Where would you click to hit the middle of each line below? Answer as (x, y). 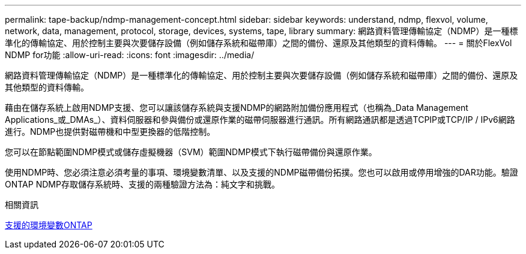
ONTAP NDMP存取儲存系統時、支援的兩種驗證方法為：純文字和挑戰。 (142, 184)
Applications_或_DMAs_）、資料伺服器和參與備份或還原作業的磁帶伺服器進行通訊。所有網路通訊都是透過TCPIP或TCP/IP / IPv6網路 (260, 120)
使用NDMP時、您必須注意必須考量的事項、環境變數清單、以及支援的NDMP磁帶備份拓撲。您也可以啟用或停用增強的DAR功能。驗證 (261, 172)
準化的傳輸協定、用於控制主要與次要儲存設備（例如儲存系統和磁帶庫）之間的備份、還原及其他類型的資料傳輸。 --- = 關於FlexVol (258, 43)
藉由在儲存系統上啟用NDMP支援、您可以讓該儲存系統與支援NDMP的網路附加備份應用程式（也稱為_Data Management (237, 108)
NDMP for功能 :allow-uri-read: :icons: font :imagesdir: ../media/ (130, 55)
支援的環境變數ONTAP (49, 225)
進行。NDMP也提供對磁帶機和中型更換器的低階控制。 (110, 131)
